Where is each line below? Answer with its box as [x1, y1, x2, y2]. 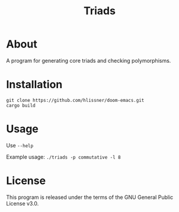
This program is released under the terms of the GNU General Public [6, 194, 174, 201]
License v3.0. [6, 200, 39, 207]
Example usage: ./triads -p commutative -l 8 [6, 153, 121, 160]
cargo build [6, 102, 36, 108]
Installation [6, 78, 63, 91]
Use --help [6, 142, 34, 149]
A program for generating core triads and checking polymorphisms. [6, 57, 171, 64]
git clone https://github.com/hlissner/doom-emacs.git [6, 97, 145, 103]
